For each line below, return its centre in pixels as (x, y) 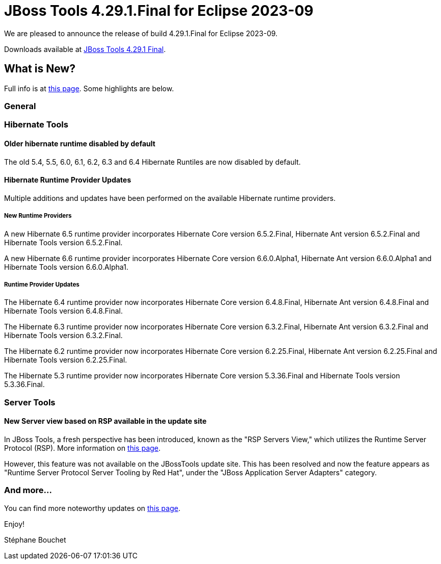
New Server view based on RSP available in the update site (106, 421)
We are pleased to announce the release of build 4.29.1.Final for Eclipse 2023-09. (141, 33)
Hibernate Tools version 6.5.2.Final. (63, 242)
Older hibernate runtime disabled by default (80, 143)
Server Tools (30, 402)
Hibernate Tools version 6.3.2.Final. (63, 336)
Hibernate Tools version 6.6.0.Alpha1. (66, 267)
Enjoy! (15, 524)
